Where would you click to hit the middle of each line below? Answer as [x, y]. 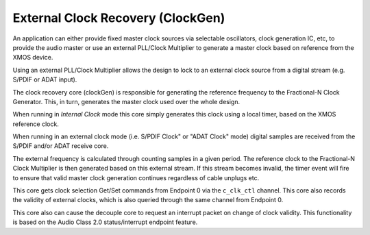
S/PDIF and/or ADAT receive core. [61, 146]
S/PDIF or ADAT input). [45, 79]
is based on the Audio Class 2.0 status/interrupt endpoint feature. [105, 222]
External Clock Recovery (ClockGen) [119, 18]
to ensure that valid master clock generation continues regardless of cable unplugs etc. [136, 177]
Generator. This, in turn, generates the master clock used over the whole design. [126, 101]
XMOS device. [33, 58]
